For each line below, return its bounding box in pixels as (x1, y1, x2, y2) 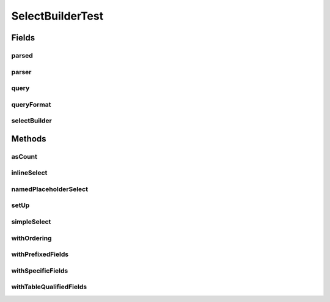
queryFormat (11, 100, 51, 108)
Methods (11, 134, 46, 144)
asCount (11, 152, 38, 160)
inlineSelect (11, 168, 48, 177)
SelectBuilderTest (11, 9, 104, 23)
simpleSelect (11, 217, 51, 226)
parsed (11, 51, 33, 59)
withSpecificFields (11, 266, 68, 275)
